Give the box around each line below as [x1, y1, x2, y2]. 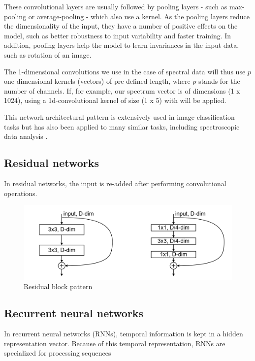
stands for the [198, 76, 240, 86]
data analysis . [4, 131, 48, 141]
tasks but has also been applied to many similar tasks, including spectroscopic [4, 121, 240, 131]
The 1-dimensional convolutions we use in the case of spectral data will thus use [4, 66, 246, 76]
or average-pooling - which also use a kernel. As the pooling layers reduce [28, 11, 250, 21]
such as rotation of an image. [4, 49, 92, 60]
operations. [4, 188, 37, 198]
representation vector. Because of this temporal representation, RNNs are [4, 338, 225, 348]
